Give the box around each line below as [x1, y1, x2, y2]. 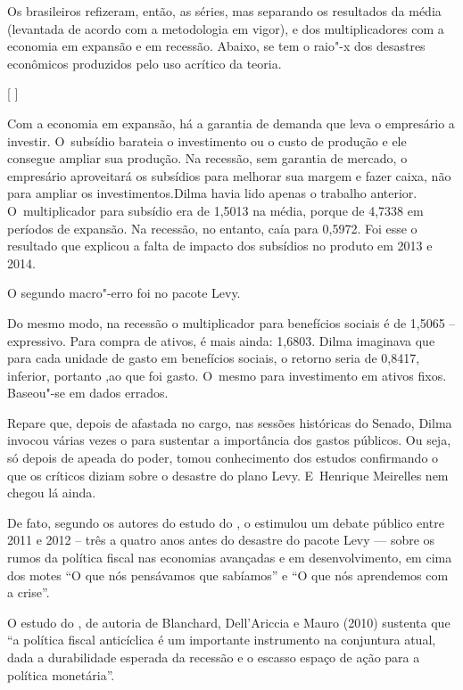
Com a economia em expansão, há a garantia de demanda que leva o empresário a [7, 113, 455, 132]
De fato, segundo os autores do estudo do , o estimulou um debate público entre [7, 513, 444, 531]
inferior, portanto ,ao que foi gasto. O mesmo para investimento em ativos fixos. [7, 366, 447, 384]
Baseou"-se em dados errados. [7, 383, 169, 402]
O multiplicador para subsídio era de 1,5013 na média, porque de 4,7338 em [7, 201, 424, 219]
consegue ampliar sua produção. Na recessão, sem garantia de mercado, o [7, 149, 408, 168]
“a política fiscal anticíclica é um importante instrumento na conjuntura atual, [7, 630, 436, 649]
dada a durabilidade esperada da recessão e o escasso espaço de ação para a [7, 648, 420, 666]
